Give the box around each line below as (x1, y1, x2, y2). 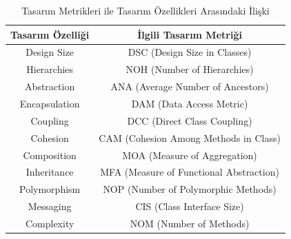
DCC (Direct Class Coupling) (127, 113, 252, 127)
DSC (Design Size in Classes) (128, 45, 252, 59)
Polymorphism (19, 182, 81, 196)
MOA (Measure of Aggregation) (122, 147, 257, 162)
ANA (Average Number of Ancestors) (110, 79, 269, 94)
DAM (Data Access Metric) (131, 96, 248, 110)
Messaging (28, 199, 72, 214)
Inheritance (26, 165, 74, 179)
